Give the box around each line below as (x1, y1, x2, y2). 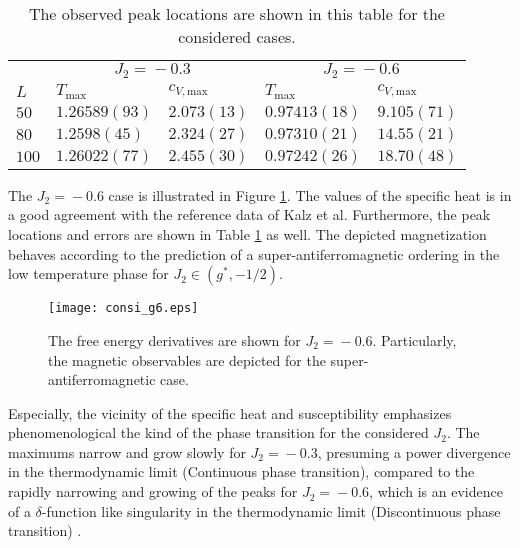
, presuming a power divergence (317, 441, 511, 462)
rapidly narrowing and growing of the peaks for (8, 481, 298, 502)
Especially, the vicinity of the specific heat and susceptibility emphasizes (8, 402, 452, 423)
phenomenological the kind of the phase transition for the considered (8, 422, 429, 443)
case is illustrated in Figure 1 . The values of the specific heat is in (108, 184, 512, 205)
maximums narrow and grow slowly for (8, 441, 246, 462)
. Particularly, (372, 329, 457, 350)
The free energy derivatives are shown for (48, 329, 301, 350)
